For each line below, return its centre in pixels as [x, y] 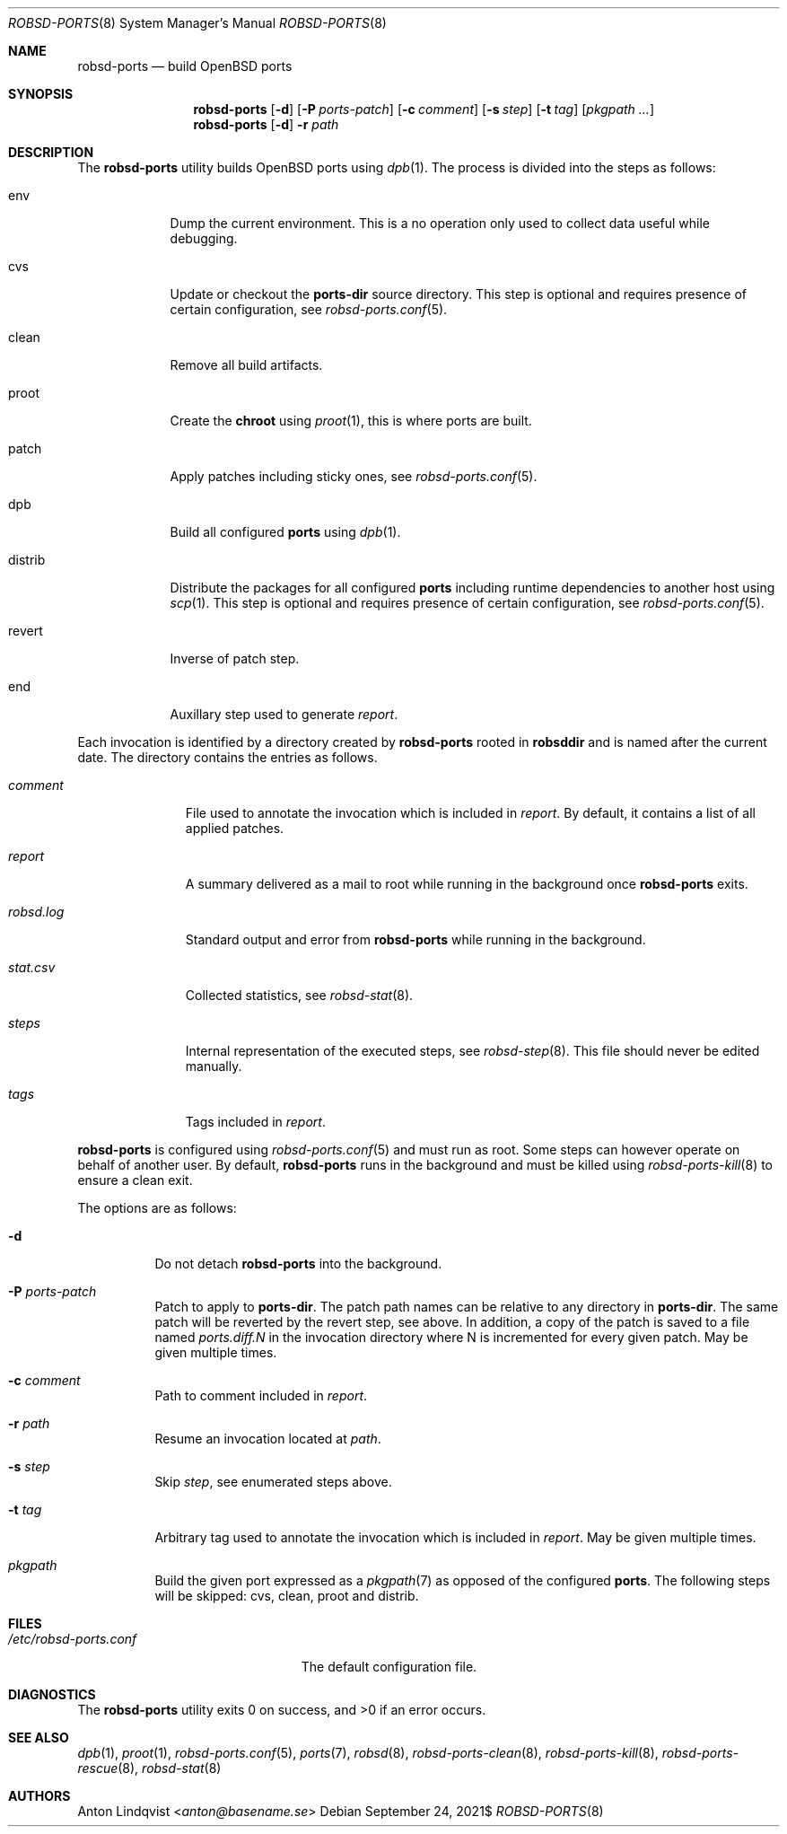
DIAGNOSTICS [52, 1694]
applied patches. [235, 828]
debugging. [204, 238]
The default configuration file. [389, 1667]
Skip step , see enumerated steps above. [273, 1482]
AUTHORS [39, 1796]
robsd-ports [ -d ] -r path [266, 124]
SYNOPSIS [41, 94]
